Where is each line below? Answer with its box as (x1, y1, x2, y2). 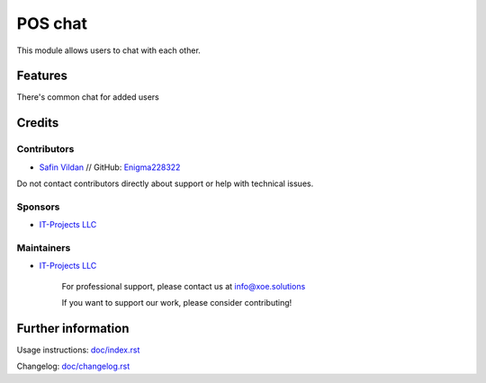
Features (16, 68, 67, 84)
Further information (16, 320, 130, 336)
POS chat (16, 13, 88, 33)
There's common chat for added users (16, 92, 159, 102)
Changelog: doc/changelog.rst (16, 361, 130, 372)
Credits (16, 115, 59, 130)
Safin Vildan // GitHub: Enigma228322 (39, 162, 181, 173)
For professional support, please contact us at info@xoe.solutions (61, 281, 306, 291)
